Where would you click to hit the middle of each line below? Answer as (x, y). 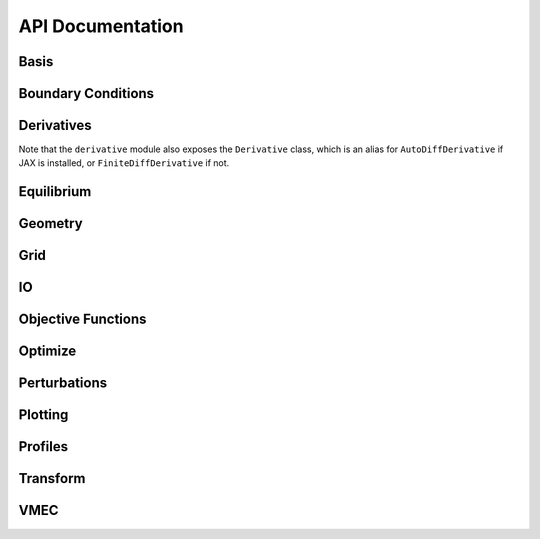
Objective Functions (82, 319)
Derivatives (55, 125)
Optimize (47, 351)
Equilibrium (55, 191)
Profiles (43, 446)
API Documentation (101, 26)
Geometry (51, 223)
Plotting (43, 415)
